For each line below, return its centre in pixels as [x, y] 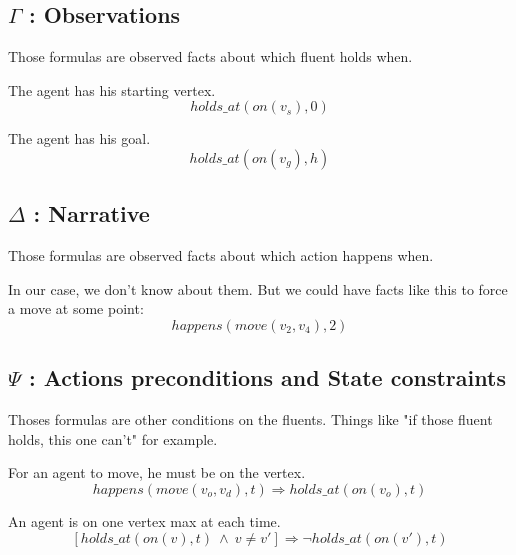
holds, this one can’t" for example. [113, 438]
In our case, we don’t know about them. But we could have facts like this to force [258, 288]
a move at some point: [76, 308]
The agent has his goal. [79, 138]
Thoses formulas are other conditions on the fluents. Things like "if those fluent [250, 419]
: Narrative [91, 213]
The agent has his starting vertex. [112, 89]
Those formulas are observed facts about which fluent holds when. [210, 56]
